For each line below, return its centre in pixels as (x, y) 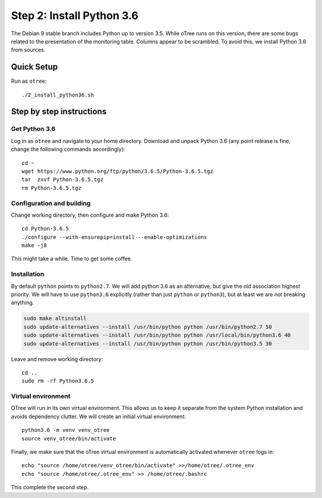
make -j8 (34, 245)
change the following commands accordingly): (68, 150)
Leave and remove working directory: (57, 359)
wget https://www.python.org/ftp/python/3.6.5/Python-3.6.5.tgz (118, 171)
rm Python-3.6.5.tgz (52, 188)
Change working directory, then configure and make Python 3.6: (90, 215)
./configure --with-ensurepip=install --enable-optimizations (114, 237)
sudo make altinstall (55, 318)
